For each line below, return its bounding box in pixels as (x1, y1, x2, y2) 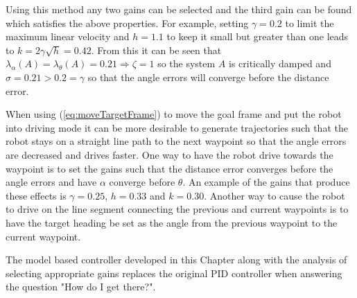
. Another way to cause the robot (204, 188, 345, 202)
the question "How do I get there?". (6, 279, 156, 294)
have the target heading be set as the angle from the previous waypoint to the (6, 215, 338, 229)
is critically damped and (229, 56, 331, 71)
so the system (157, 56, 216, 71)
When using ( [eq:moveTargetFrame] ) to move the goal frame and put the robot (6, 107, 342, 121)
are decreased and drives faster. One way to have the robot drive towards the (6, 147, 333, 161)
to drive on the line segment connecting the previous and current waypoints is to (6, 202, 349, 216)
